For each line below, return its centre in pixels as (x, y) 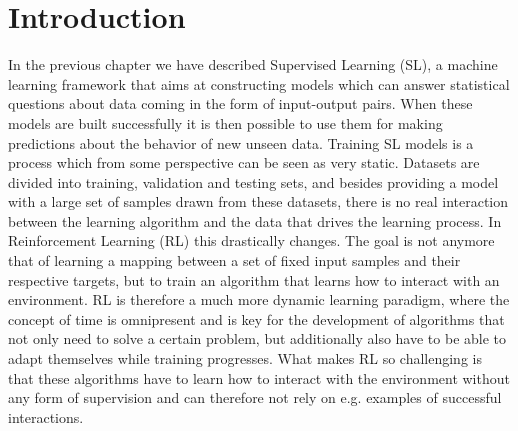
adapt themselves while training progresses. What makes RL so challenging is (245, 358)
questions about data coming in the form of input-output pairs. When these (240, 103)
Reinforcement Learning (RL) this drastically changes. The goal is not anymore (251, 240)
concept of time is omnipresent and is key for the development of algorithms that (256, 318)
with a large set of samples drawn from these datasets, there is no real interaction (258, 201)
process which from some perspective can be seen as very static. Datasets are (244, 162)
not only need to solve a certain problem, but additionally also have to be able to (257, 338)
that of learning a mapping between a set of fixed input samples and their (234, 260)
